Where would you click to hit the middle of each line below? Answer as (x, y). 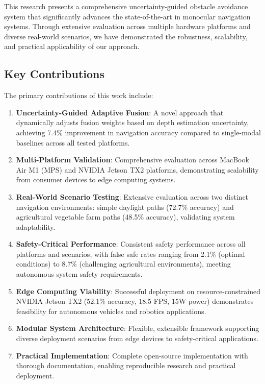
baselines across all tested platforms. (73, 142)
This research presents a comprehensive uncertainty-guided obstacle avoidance (126, 6)
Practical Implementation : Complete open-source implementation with (132, 355)
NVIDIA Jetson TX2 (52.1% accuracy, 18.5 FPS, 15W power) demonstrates (135, 301)
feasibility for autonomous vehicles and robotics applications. (111, 311)
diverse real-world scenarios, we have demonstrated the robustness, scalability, (126, 36)
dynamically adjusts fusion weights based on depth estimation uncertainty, (132, 122)
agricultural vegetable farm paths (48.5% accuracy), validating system (125, 217)
